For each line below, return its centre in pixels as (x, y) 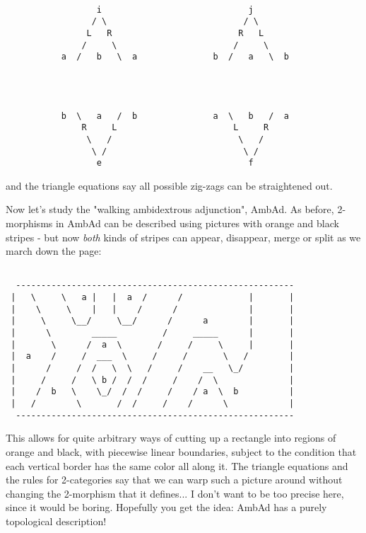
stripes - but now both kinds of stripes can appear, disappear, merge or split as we (183, 237)
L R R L (175, 33)
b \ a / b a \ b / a (175, 116)
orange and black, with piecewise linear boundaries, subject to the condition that (181, 451)
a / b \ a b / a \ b (175, 57)
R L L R (175, 128)
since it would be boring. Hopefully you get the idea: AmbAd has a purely (166, 507)
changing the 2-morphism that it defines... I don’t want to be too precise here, (175, 493)
